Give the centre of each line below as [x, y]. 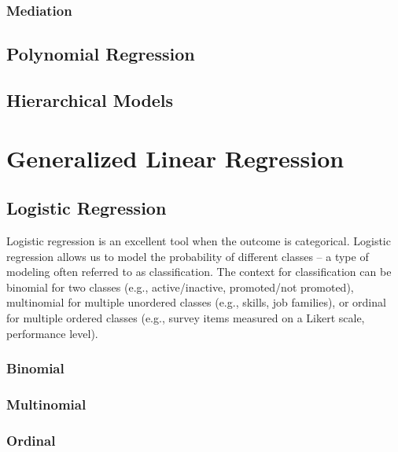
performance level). [52, 333]
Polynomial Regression [101, 54]
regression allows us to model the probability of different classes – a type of [188, 256]
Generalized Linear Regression [175, 158]
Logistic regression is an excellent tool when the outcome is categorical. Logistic [199, 240]
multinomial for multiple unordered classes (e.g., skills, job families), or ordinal [196, 302]
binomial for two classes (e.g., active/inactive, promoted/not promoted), [180, 287]
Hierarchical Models [90, 100]
